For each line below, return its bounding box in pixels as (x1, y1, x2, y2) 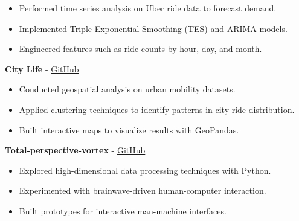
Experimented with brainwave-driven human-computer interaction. (19, 184, 266, 197)
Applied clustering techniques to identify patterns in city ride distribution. (19, 103, 295, 115)
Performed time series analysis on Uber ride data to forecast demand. (19, 2, 277, 14)
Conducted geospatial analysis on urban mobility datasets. (19, 83, 236, 95)
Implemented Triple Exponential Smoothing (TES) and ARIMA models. (19, 22, 288, 34)
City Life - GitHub (5, 62, 79, 75)
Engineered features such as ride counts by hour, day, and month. (19, 42, 262, 55)
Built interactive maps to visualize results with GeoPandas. (19, 123, 239, 136)
